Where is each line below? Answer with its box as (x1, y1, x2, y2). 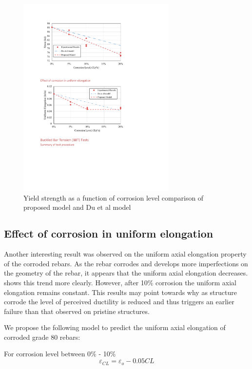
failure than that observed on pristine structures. (4, 306, 150, 316)
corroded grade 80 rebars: (4, 332, 80, 342)
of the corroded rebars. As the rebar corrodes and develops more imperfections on (4, 258, 248, 268)
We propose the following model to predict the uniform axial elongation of (4, 322, 226, 332)
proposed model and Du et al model (23, 202, 131, 212)
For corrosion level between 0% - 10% (4, 348, 116, 358)
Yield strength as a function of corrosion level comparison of (23, 192, 204, 203)
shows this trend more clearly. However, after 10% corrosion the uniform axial (4, 277, 236, 287)
